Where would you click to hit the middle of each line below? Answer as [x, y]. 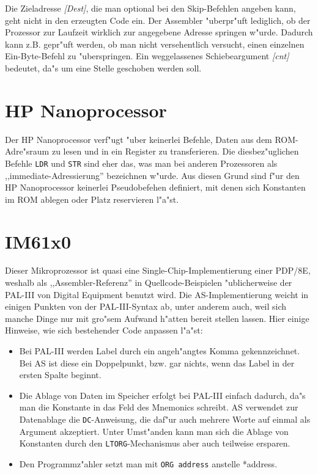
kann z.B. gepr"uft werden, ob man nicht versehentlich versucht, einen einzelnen [155, 44]
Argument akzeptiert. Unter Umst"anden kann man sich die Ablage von [154, 431]
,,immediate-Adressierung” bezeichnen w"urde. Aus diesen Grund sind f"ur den [152, 175]
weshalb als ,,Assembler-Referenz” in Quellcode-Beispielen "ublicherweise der [149, 283]
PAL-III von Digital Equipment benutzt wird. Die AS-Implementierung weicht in [157, 294]
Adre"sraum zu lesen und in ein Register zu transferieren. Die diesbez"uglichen [152, 151]
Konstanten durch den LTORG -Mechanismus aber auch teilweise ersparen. [155, 443]
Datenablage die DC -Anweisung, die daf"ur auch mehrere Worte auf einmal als [165, 419]
